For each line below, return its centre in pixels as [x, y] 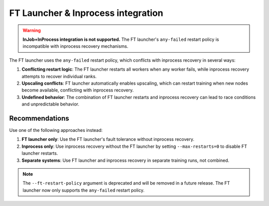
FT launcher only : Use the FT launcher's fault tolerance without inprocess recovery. [108, 139]
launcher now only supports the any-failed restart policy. [83, 190]
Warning [32, 30]
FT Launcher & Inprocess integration [86, 13]
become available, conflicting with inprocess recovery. [78, 90]
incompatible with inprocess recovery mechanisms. [75, 46]
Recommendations [39, 118]
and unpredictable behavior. [51, 104]
